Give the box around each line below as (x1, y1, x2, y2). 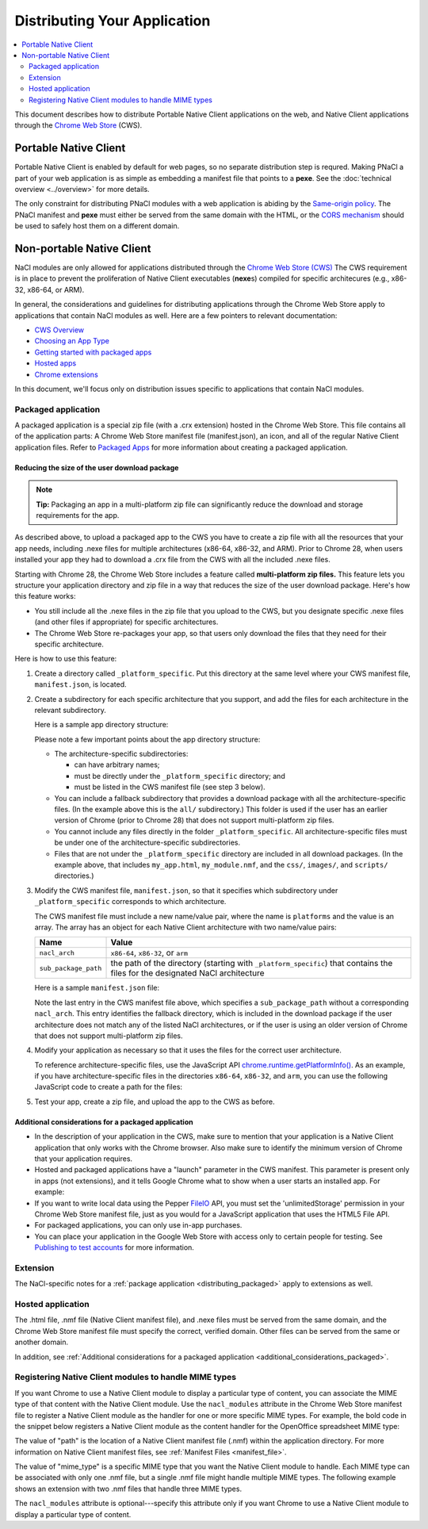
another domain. (14, 1337, 69, 1347)
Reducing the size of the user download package (14, 462, 179, 472)
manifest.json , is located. (34, 680, 127, 689)
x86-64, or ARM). (27, 285, 85, 294)
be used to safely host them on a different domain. (14, 221, 180, 231)
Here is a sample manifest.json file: (34, 983, 160, 993)
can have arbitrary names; (74, 760, 160, 769)
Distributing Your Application (14, 12, 211, 29)
